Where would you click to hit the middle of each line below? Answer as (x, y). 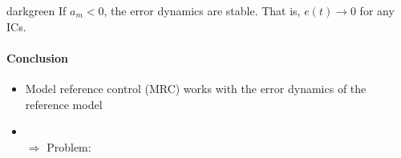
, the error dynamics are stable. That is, (202, 10)
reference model (64, 104)
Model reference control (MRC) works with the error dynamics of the (196, 88)
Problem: (69, 146)
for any (377, 10)
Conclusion (38, 57)
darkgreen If (36, 10)
